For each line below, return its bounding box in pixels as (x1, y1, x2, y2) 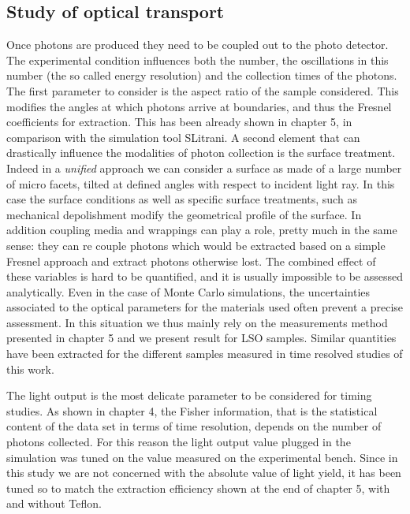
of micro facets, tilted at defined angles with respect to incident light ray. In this (6, 175, 395, 192)
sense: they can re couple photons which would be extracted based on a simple (6, 237, 386, 253)
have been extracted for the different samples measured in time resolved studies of (6, 345, 403, 362)
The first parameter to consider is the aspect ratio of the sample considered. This (6, 82, 399, 99)
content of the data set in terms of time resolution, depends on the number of (6, 418, 382, 434)
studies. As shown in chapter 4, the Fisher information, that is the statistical (6, 402, 378, 419)
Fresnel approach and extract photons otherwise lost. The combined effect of (6, 252, 376, 269)
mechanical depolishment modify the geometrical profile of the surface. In (6, 206, 362, 222)
